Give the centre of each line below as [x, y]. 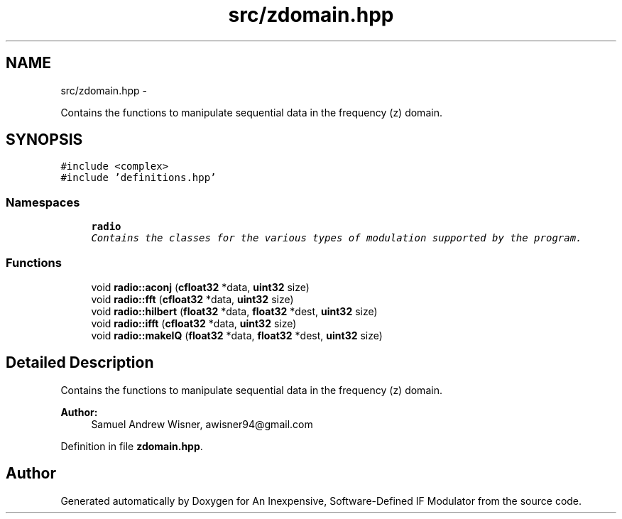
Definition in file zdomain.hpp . [132, 446]
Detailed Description [80, 363]
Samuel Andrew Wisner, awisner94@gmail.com [202, 424]
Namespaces [43, 202]
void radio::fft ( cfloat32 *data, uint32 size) [192, 299]
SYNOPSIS [44, 140]
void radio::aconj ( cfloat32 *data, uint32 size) [200, 287]
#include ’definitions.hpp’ [138, 178]
